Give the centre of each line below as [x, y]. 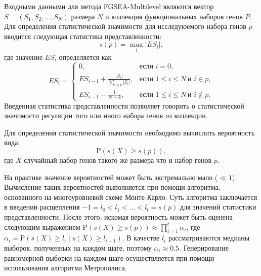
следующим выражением [42, 227]
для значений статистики [218, 207]
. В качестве [141, 238]
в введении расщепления [42, 207]
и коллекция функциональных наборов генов [174, 16]
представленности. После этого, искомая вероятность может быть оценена [118, 217]
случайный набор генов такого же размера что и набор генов [118, 160]
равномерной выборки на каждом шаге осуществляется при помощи [109, 257]
